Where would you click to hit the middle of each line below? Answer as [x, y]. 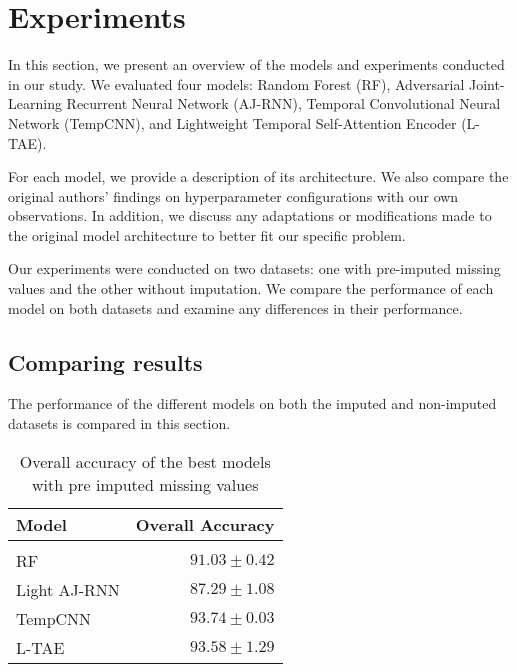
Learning [35, 103]
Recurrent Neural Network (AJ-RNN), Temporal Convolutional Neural [283, 103]
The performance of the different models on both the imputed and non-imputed [252, 403]
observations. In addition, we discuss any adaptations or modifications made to [250, 215]
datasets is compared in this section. [119, 423]
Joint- [486, 83]
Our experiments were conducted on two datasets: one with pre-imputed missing [254, 268]
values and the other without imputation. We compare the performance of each [251, 288]
